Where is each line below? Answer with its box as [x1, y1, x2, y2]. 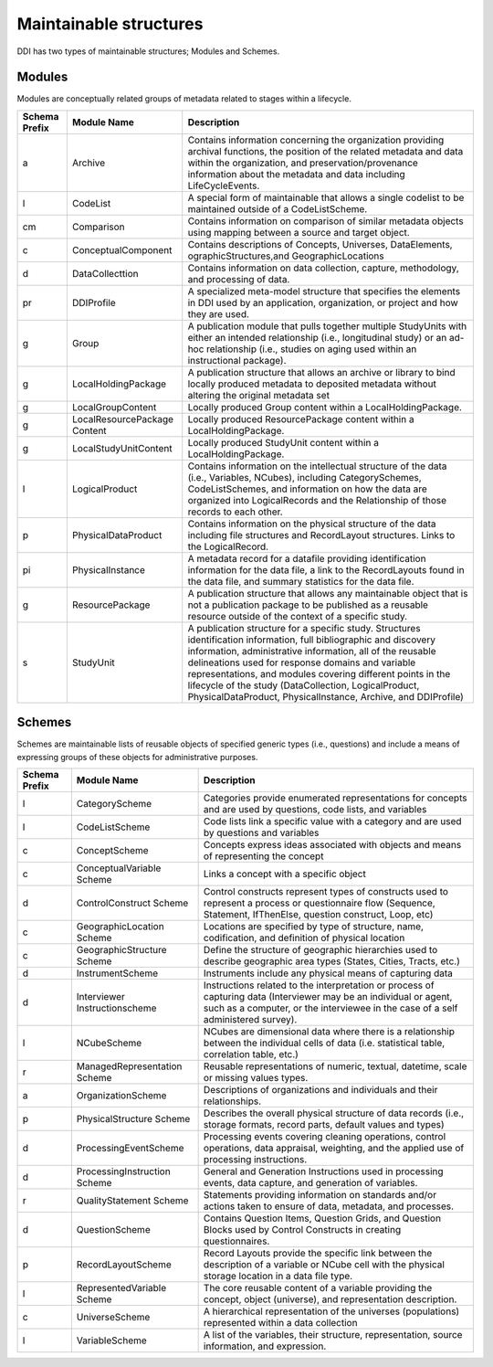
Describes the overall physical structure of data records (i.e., [203, 1107, 465, 1119]
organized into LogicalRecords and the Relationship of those [187, 493, 447, 506]
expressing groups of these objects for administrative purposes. [16, 751, 258, 762]
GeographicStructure [76, 944, 168, 957]
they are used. [187, 307, 250, 320]
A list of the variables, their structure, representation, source [203, 1329, 463, 1341]
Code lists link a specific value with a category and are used [203, 815, 462, 828]
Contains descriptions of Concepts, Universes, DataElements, [187, 238, 453, 250]
